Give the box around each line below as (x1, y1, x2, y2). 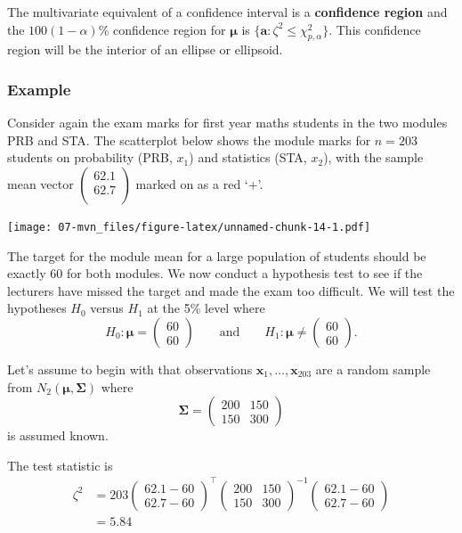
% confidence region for (98, 20, 226, 38)
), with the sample (323, 148, 424, 167)
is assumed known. (7, 426, 109, 445)
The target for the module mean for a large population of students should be (7, 246, 426, 265)
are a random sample (315, 360, 431, 379)
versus (90, 299, 124, 317)
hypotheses (7, 299, 67, 317)
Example (7, 78, 71, 100)
